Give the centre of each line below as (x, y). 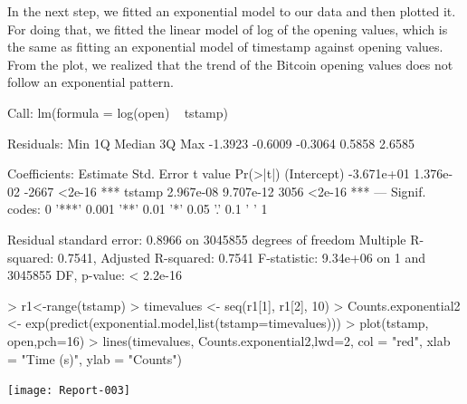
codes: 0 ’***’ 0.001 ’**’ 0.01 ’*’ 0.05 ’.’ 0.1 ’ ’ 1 (138, 209)
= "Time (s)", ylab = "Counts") (95, 358)
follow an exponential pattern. (91, 82)
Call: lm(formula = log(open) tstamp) (118, 112)
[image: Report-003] (69, 391)
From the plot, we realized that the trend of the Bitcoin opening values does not (230, 64)
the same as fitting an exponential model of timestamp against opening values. (225, 47)
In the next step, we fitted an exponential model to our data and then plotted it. (232, 11)
